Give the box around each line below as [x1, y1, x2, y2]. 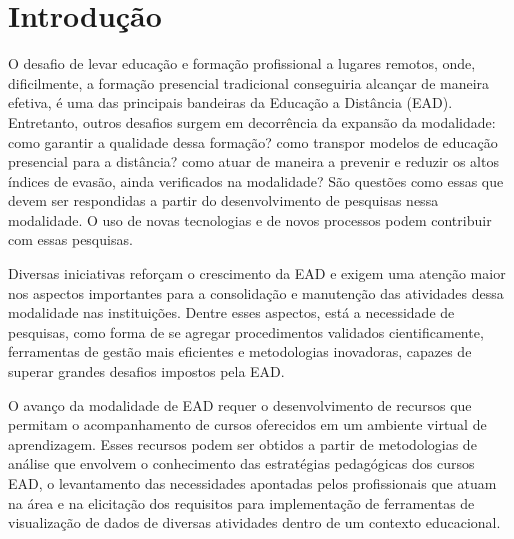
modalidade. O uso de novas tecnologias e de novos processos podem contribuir [8, 209, 492, 230]
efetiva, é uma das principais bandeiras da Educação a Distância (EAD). [8, 92, 453, 113]
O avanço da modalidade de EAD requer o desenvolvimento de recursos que [8, 394, 472, 415]
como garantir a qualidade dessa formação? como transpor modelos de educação [8, 131, 498, 152]
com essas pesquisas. [8, 229, 133, 250]
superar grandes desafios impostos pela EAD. [8, 361, 285, 382]
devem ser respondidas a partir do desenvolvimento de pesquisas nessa [8, 190, 439, 211]
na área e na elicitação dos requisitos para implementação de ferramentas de [8, 492, 475, 513]
